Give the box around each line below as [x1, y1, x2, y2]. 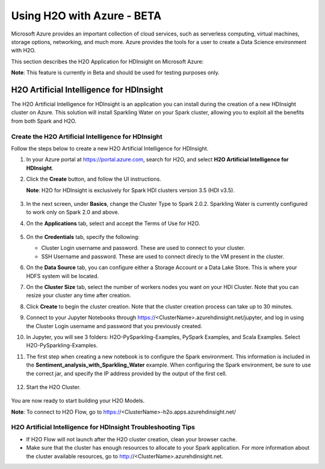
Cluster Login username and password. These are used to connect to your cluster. [41, 244, 246, 252]
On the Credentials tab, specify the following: [26, 234, 140, 241]
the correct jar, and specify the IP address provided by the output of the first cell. [26, 370, 227, 377]
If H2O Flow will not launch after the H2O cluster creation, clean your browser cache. [26, 435, 237, 443]
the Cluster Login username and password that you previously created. [26, 322, 203, 329]
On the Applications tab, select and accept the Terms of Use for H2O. [26, 220, 200, 227]
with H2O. [11, 47, 36, 54]
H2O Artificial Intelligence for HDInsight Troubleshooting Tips [11, 423, 196, 432]
